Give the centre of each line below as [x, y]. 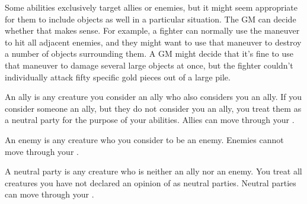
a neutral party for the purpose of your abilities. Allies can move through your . [150, 120]
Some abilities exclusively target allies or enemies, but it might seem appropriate [151, 7]
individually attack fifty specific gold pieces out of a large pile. [118, 77]
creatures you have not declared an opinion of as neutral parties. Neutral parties [151, 182]
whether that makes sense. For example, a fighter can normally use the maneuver [152, 30]
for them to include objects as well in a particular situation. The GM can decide [151, 19]
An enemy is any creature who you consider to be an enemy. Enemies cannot [144, 139]
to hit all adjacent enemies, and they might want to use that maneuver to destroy [153, 42]
